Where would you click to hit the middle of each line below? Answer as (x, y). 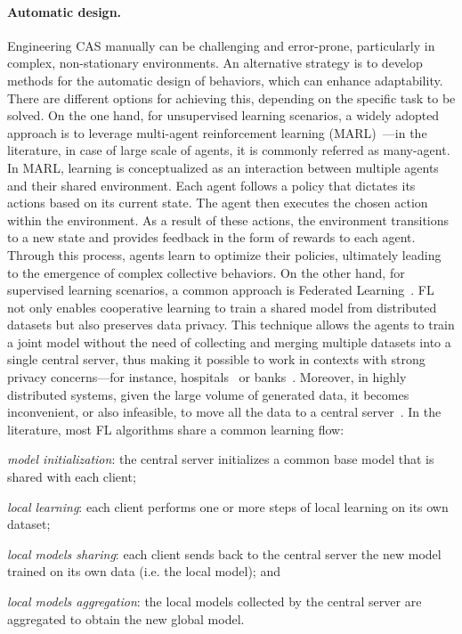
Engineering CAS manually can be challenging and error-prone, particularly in (221, 45)
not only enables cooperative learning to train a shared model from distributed (222, 307)
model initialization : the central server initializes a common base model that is (221, 459)
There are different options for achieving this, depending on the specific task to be (231, 98)
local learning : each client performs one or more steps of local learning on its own (228, 506)
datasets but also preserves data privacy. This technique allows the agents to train (231, 325)
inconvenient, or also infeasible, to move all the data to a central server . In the (224, 412)
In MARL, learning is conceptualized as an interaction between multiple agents (223, 167)
